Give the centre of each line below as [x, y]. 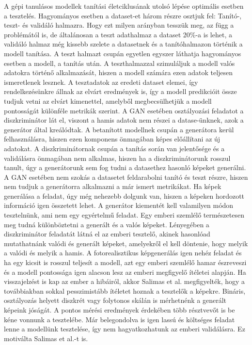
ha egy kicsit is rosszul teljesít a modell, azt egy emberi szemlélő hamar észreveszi [125, 262]
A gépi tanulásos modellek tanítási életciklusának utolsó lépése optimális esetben [124, 6]
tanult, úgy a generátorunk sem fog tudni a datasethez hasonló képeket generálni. [125, 167]
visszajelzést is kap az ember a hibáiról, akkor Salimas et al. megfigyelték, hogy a [125, 281]
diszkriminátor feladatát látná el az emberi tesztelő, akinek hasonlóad [107, 234]
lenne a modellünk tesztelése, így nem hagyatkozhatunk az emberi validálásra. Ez [125, 329]
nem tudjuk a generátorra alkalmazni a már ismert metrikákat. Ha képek [113, 186]
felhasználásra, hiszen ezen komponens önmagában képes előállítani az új [112, 139]
